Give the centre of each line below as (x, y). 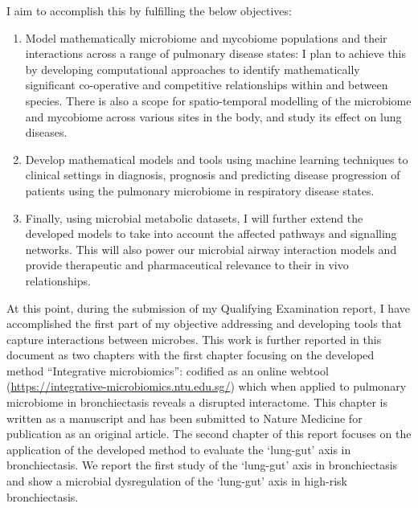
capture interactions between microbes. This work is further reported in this (194, 339)
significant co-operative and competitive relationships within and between (207, 85)
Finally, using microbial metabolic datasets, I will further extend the (194, 217)
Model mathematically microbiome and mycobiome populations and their (206, 37)
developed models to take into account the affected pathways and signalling (211, 234)
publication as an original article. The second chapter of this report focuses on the (209, 434)
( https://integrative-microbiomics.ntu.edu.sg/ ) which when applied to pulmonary (207, 386)
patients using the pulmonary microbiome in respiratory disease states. (200, 190)
